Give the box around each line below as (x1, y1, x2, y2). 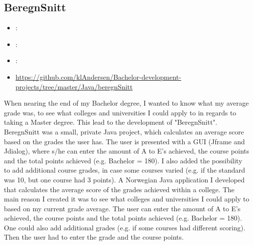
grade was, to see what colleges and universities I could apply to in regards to (4, 107, 236, 117)
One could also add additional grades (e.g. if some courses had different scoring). (4, 222, 246, 232)
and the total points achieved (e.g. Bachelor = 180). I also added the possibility (4, 155, 242, 165)
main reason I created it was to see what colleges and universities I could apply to (4, 194, 250, 204)
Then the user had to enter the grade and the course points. (4, 232, 184, 242)
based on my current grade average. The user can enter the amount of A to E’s (4, 203, 241, 213)
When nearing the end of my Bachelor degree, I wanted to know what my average (4, 98, 249, 108)
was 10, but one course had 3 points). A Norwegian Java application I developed (4, 174, 245, 184)
